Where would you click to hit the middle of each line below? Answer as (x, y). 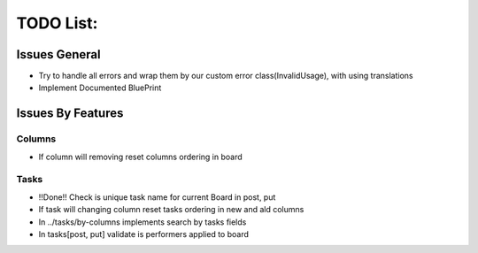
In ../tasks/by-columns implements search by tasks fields (143, 222)
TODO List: (57, 23)
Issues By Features (70, 114)
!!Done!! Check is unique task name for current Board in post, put (157, 197)
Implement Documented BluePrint (100, 88)
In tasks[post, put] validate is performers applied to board (144, 234)
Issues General (58, 54)
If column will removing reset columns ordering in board (140, 157)
